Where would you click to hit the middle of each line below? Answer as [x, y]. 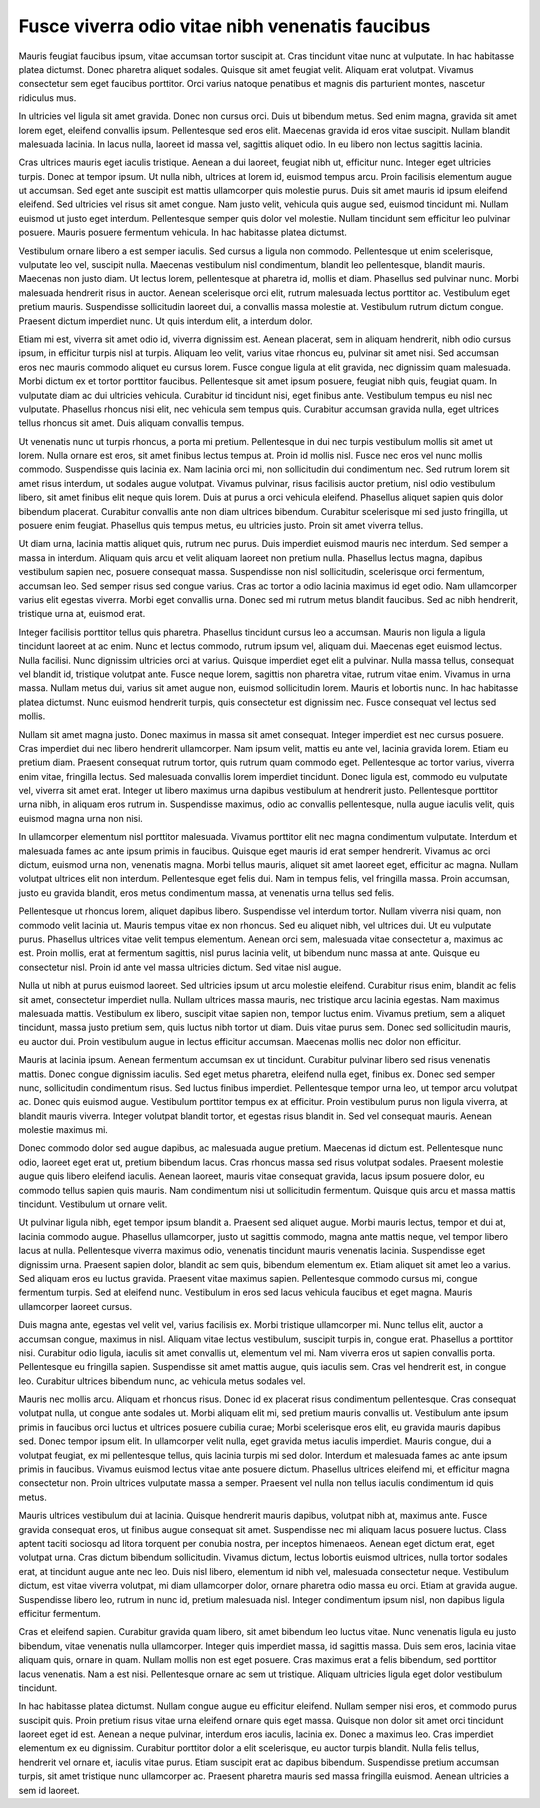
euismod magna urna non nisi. [81, 818]
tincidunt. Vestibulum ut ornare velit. [93, 1204]
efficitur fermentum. [60, 1613]
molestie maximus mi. [63, 1130]
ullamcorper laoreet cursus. [75, 1306]
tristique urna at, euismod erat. [82, 614]
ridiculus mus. [47, 97]
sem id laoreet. [49, 1790]
